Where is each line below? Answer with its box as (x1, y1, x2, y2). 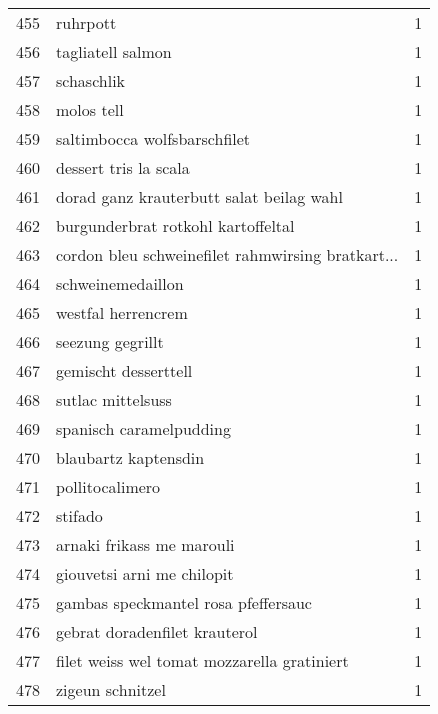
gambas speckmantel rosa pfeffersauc (56, 591, 312, 614)
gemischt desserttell (56, 359, 193, 382)
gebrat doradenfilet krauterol (56, 620, 258, 643)
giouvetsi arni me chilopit (56, 562, 234, 585)
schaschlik (56, 69, 126, 92)
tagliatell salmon (56, 40, 172, 63)
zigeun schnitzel (56, 678, 166, 701)
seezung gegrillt (56, 330, 164, 353)
